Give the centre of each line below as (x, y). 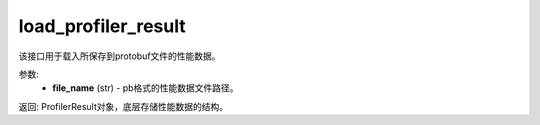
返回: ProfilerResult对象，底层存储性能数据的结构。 (123, 106)
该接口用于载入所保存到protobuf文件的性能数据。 (119, 56)
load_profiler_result (102, 26)
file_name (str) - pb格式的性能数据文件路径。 (145, 88)
